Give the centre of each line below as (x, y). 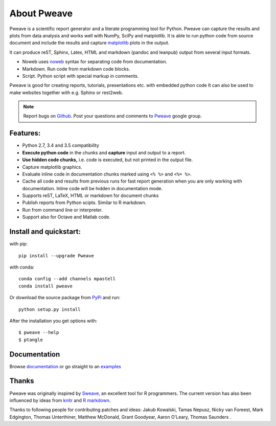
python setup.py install (50, 309)
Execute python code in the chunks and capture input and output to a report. (104, 152)
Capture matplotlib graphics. (52, 167)
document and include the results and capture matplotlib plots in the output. (89, 43)
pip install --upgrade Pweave (56, 255)
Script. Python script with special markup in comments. (80, 76)
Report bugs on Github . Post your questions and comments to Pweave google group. (112, 116)
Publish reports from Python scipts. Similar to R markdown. (84, 203)
